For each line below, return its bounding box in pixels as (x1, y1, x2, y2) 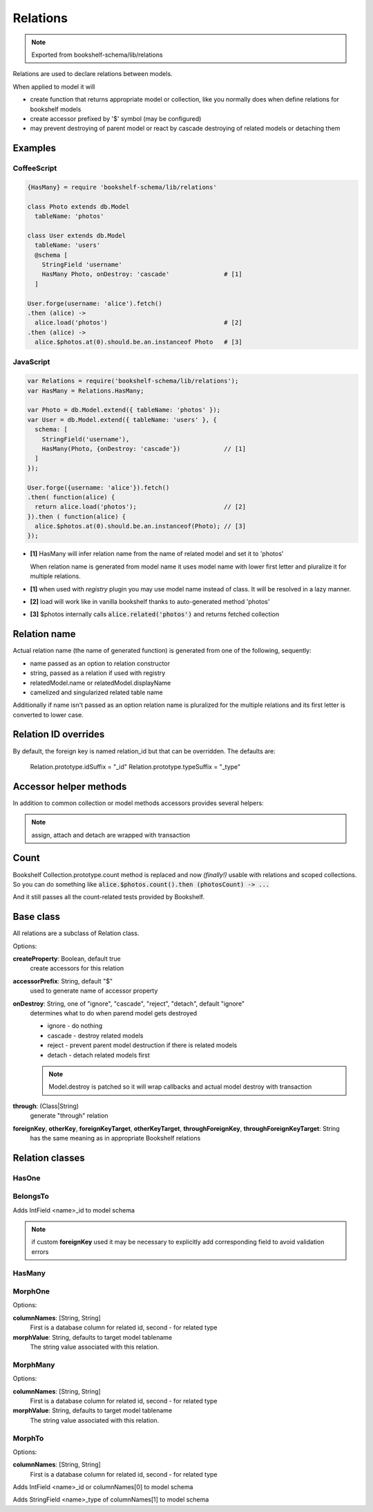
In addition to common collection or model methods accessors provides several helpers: (12, 799, 264, 807)
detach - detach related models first (47, 1051, 150, 1059)
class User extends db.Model (27, 232, 126, 239)
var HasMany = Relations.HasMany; (27, 387, 144, 394)
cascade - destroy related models (47, 1031, 144, 1040)
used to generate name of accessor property (30, 986, 158, 995)
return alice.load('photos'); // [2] (35, 503, 247, 511)
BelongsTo (12, 1192, 50, 1201)
